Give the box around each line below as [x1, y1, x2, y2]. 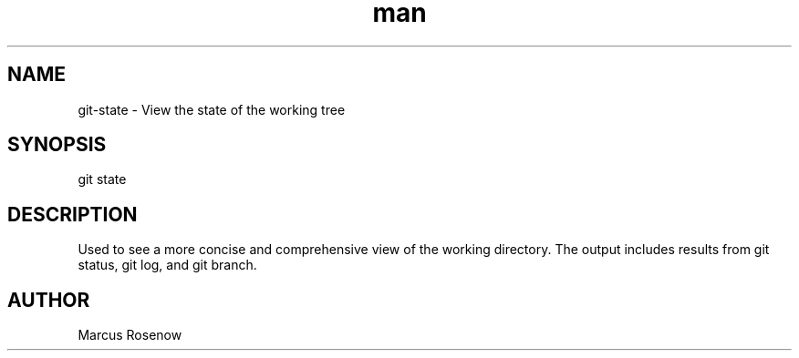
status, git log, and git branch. [78, 257, 257, 273]
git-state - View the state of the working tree [78, 101, 346, 118]
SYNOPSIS [7, 133, 107, 157]
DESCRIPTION [7, 202, 138, 226]
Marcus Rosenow [78, 327, 182, 343]
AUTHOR [7, 288, 90, 312]
